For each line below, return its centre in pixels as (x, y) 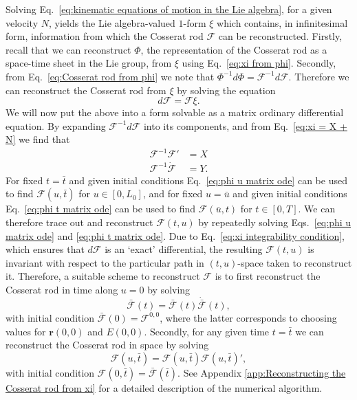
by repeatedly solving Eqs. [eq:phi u (275, 222)
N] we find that (38, 139)
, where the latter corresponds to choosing (248, 317)
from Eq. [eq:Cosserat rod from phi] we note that (110, 76)
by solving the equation (226, 90)
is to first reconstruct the (268, 276)
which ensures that (45, 249)
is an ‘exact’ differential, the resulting (184, 249)
